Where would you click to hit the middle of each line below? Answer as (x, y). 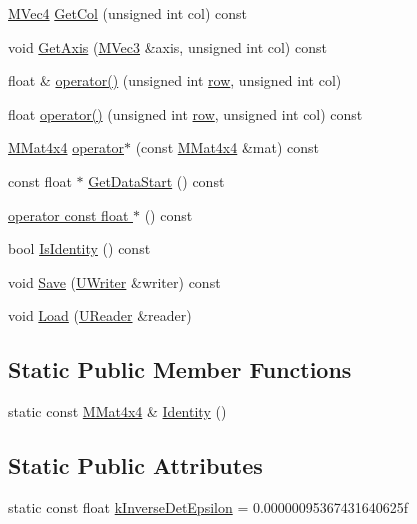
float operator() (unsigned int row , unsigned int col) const (185, 113)
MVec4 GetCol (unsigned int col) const (128, 13)
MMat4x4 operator (66, 147)
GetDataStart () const (156, 180)
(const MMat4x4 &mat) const (227, 147)
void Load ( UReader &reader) (100, 315)
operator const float (68, 214)
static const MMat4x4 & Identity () (117, 411)
